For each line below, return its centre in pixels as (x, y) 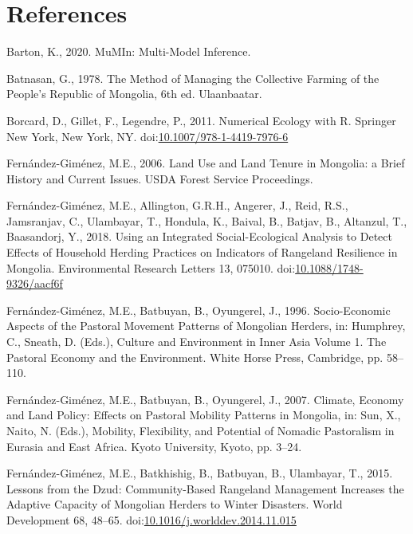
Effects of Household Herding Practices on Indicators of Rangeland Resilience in (202, 252)
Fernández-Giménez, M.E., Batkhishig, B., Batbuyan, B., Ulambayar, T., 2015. (200, 473)
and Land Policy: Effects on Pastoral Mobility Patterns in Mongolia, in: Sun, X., (204, 415)
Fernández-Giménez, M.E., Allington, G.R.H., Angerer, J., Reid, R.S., (177, 205)
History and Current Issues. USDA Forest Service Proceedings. (160, 178)
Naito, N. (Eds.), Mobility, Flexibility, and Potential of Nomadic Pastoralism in (201, 430)
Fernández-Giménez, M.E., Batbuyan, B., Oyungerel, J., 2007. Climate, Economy (205, 399)
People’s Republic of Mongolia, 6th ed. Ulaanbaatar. (134, 94)
